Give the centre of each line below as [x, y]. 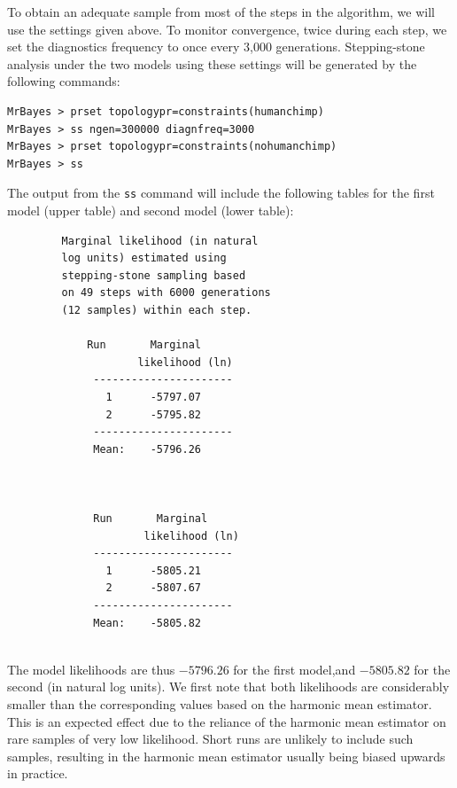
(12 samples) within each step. [157, 310]
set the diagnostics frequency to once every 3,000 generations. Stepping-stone [216, 47]
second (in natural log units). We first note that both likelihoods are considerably [228, 687]
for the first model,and [294, 669]
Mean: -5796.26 [147, 449]
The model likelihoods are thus [91, 669]
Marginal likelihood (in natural [160, 241]
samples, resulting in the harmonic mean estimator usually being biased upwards [226, 756]
